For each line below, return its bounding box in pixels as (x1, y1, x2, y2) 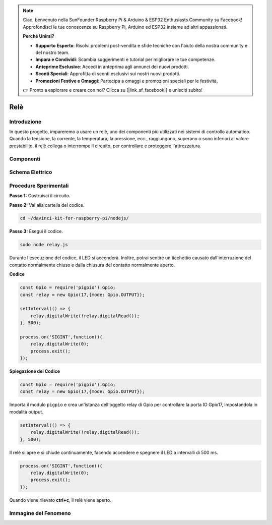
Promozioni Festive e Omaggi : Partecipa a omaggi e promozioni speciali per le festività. (35, 78, 218, 84)
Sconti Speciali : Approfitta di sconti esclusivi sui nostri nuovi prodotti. (35, 71, 181, 77)
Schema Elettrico (9, 169, 52, 176)
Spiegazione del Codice (9, 368, 60, 374)
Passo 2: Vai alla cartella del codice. (9, 202, 85, 208)
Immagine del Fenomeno (9, 509, 71, 516)
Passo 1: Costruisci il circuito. (9, 193, 71, 199)
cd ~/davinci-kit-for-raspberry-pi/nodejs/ (20, 215, 129, 221)
